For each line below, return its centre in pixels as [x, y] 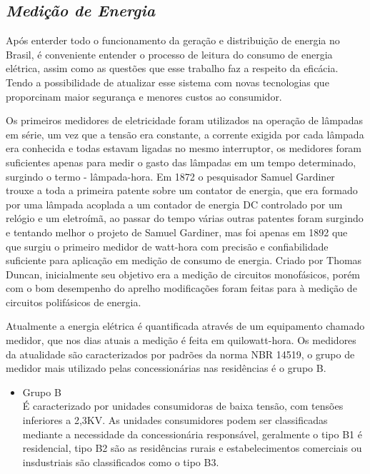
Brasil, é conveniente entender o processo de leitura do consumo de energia [169, 54]
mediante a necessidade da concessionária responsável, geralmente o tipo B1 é [192, 434]
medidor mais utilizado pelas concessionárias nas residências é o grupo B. [166, 368]
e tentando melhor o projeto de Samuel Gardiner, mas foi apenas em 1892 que [177, 232]
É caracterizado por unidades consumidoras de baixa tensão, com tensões [183, 406]
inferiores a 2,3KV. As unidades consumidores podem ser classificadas [175, 420]
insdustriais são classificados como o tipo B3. [121, 462]
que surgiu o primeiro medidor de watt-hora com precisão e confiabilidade [167, 246]
